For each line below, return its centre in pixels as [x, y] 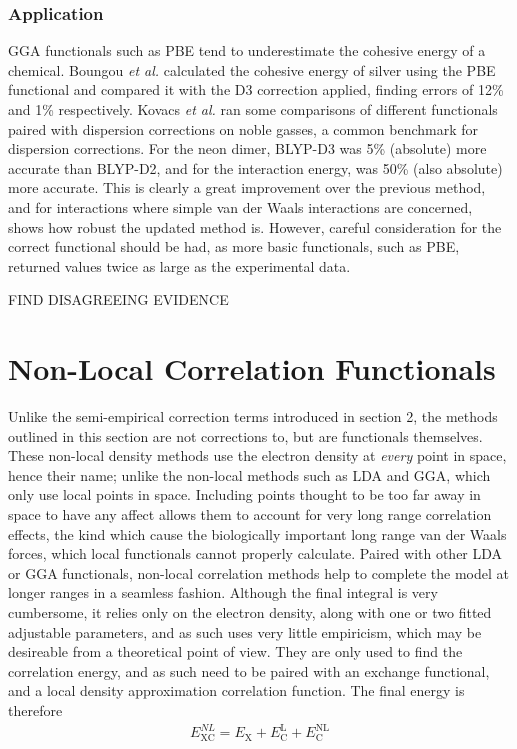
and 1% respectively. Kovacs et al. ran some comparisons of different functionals [253, 109]
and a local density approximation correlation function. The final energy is [236, 690]
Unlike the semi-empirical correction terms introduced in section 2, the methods [253, 416]
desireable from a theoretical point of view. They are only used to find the [235, 651]
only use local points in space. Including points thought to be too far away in [244, 494]
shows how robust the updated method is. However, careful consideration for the [255, 226]
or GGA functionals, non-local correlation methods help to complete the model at [258, 572]
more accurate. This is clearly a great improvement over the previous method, [247, 187]
